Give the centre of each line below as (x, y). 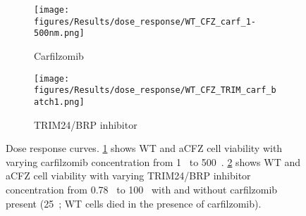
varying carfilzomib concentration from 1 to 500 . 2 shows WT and (153, 161)
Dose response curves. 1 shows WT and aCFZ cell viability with (144, 148)
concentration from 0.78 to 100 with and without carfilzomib (142, 189)
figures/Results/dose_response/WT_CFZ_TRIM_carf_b (155, 90)
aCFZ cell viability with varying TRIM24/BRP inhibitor (128, 176)
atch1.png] (59, 102)
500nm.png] (59, 33)
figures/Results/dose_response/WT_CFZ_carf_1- (145, 21)
